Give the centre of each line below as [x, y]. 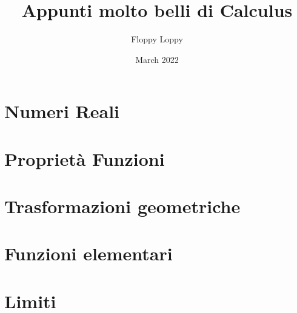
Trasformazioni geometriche [122, 206]
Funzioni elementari [88, 253]
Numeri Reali [62, 111]
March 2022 [157, 59]
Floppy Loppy [157, 39]
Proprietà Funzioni [85, 158]
